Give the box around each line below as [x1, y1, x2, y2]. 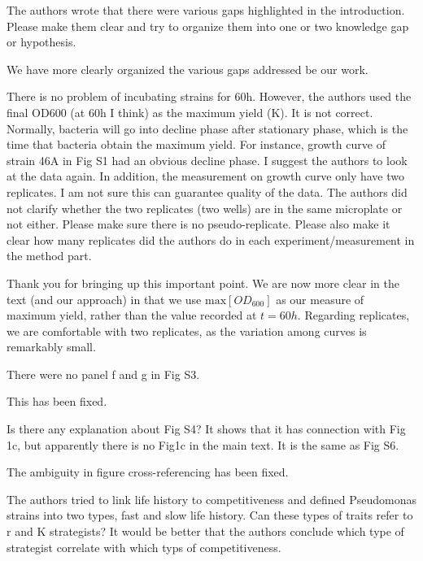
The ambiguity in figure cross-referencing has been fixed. [7, 463, 289, 481]
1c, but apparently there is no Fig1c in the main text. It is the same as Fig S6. [7, 436, 399, 453]
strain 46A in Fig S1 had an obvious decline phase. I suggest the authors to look [7, 151, 408, 168]
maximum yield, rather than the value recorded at [7, 307, 257, 324]
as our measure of [276, 290, 364, 307]
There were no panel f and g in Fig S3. [7, 365, 200, 382]
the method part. [7, 247, 92, 264]
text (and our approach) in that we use [7, 290, 202, 307]
